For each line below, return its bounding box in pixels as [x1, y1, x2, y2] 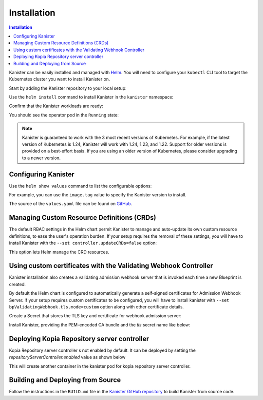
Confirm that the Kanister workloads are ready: [9, 103, 103, 109]
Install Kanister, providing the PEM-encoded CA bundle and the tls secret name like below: [9, 322, 190, 327]
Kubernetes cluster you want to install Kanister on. [9, 76, 110, 82]
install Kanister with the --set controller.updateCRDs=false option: [9, 240, 157, 246]
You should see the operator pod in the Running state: [9, 112, 119, 118]
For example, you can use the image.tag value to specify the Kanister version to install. [9, 192, 187, 198]
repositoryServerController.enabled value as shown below [9, 354, 126, 360]
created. [9, 281, 26, 287]
